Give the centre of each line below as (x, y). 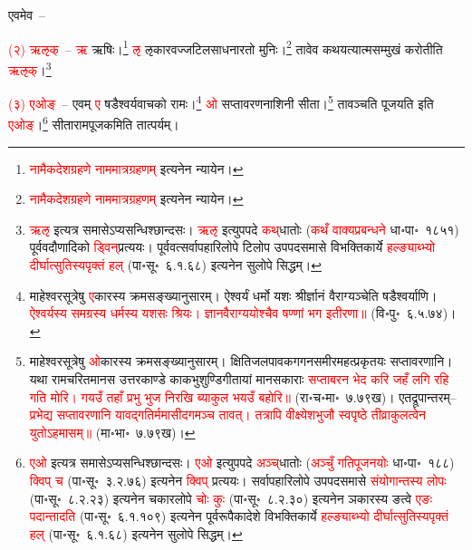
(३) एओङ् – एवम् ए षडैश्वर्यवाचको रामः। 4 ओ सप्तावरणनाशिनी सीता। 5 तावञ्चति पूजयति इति (221, 102)
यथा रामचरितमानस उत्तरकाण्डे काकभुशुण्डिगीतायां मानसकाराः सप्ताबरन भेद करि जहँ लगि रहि (239, 378)
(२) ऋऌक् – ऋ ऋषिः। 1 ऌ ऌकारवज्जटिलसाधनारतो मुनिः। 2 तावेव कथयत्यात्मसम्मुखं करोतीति (226, 47)
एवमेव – (27, 14)
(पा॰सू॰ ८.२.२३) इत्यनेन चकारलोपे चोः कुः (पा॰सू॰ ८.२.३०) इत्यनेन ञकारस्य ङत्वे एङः (231, 498)
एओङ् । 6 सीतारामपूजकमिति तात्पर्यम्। (94, 123)
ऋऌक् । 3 (30, 68)
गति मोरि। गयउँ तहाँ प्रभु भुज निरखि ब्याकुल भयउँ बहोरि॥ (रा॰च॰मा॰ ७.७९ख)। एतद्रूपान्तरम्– (243, 396)
